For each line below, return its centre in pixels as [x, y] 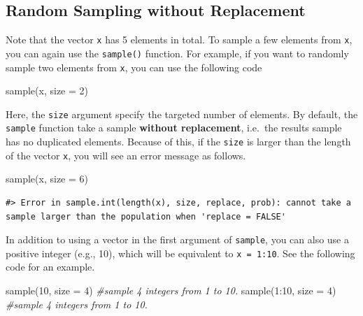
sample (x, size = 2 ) [47, 91]
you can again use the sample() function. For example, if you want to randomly [177, 53]
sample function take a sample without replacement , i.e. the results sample [174, 128]
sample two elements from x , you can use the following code [134, 67]
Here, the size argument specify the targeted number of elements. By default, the [182, 114]
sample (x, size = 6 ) [47, 179]
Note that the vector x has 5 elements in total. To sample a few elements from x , [179, 39]
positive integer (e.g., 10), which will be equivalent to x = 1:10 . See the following [180, 253]
